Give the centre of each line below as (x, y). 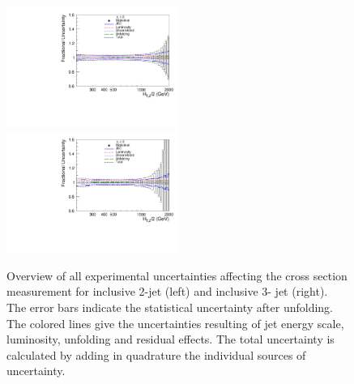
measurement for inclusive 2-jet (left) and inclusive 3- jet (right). (167, 291)
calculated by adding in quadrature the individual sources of (156, 354)
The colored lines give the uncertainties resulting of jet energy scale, (175, 323)
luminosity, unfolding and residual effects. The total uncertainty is (171, 339)
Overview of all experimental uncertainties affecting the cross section (177, 275)
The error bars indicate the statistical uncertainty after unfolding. (170, 307)
